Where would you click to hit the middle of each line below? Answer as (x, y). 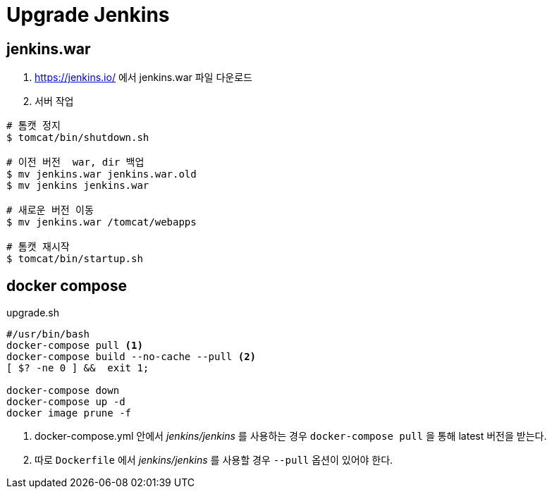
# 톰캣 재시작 (38, 247)
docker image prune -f (69, 413)
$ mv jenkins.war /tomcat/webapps (102, 222)
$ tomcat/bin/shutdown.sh (78, 138)
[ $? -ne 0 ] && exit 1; (78, 368)
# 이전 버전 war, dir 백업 (75, 162)
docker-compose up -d (66, 402)
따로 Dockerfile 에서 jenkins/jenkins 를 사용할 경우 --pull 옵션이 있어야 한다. (214, 460)
